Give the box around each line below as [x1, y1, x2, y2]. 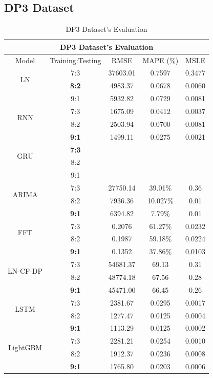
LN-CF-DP [8, 265, 43, 276]
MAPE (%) [142, 54, 179, 65]
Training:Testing [50, 54, 101, 65]
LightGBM [8, 342, 42, 352]
